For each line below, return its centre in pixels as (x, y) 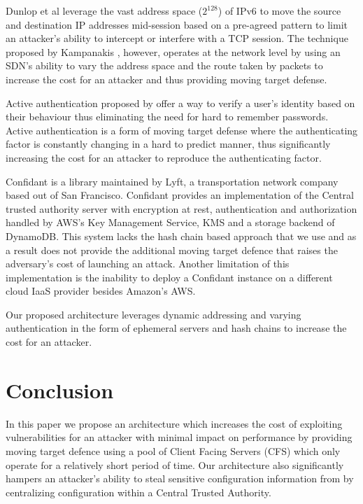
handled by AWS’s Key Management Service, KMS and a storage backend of (170, 222)
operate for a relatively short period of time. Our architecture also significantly (175, 464)
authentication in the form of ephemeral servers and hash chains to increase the (176, 328)
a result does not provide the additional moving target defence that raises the (172, 250)
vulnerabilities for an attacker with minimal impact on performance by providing (179, 437)
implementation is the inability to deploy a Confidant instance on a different (169, 277)
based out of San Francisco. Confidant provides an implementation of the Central (180, 195)
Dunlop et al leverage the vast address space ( (104, 10)
